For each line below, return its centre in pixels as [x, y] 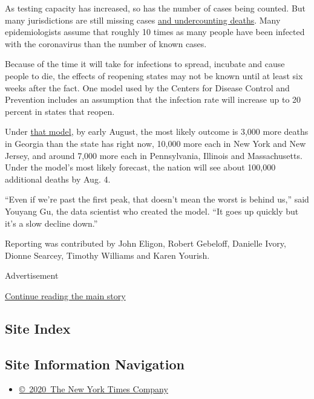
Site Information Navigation [95, 364]
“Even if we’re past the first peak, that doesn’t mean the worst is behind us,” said [157, 199]
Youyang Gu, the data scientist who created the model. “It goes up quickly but [152, 211]
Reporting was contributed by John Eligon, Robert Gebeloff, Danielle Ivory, [146, 243]
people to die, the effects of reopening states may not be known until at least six [154, 75]
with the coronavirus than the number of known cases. [106, 43]
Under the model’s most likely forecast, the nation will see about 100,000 [140, 167]
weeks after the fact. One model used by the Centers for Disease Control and [147, 87]
